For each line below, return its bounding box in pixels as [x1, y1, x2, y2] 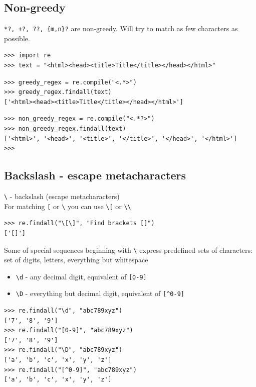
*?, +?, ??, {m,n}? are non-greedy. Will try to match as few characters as [4, 23, 238, 34]
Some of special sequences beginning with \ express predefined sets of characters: [4, 244, 252, 255]
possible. [4, 33, 30, 43]
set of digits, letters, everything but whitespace [4, 254, 148, 265]
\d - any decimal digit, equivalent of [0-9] [16, 271, 147, 281]
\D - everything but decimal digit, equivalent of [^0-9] [16, 288, 184, 299]
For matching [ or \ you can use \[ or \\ [4, 201, 131, 211]
